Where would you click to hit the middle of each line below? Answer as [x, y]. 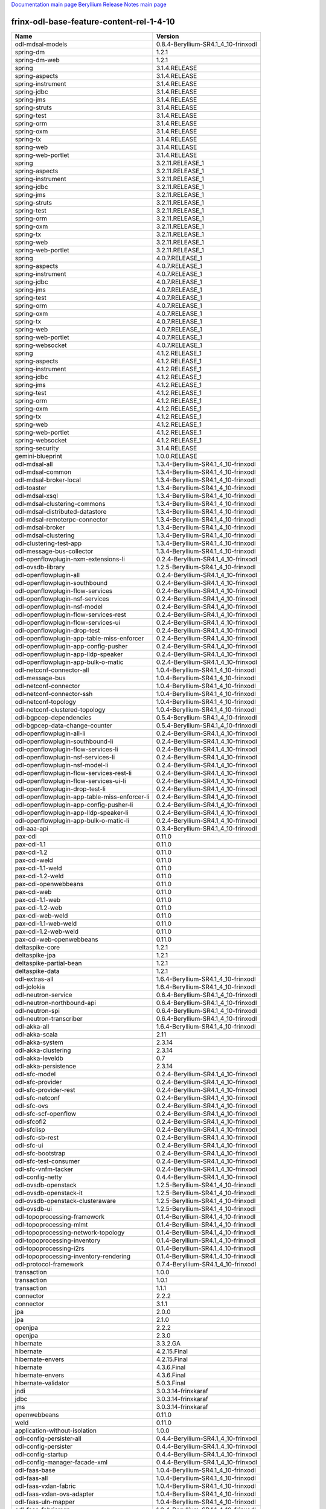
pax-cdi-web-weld [41, 916]
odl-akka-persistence [46, 1066]
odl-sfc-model [35, 1074]
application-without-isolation [56, 1431]
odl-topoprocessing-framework [60, 1216]
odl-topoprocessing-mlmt [51, 1224]
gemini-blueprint [39, 456]
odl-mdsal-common [43, 472]
